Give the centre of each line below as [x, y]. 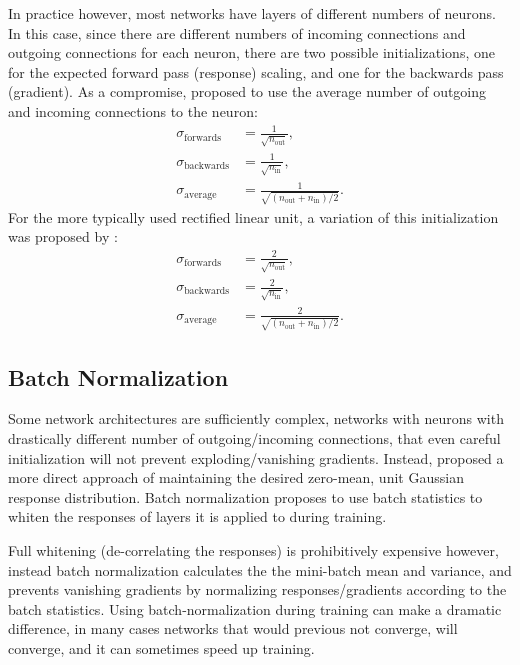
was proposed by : [63, 236]
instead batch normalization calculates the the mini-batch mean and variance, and [260, 569]
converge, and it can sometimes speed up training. [161, 647]
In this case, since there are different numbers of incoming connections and [237, 32]
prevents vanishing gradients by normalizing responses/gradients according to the [257, 589]
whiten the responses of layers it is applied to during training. [197, 516]
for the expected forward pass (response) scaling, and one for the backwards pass [256, 71]
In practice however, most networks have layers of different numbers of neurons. [252, 13]
